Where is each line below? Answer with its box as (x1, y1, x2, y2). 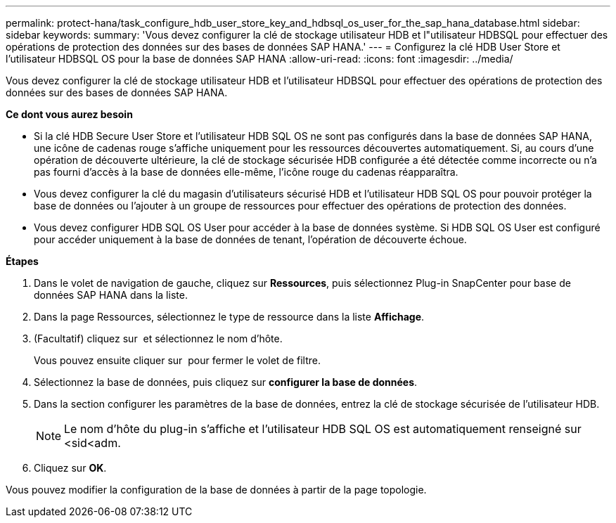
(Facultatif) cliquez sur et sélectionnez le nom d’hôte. (34, 332, 283, 344)
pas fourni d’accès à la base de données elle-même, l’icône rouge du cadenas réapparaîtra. (34, 166, 458, 178)
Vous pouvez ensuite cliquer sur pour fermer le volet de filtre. (34, 354, 321, 366)
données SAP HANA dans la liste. (34, 289, 188, 301)
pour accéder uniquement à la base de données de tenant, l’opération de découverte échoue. (34, 233, 467, 245)
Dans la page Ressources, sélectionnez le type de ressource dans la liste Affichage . (34, 311, 425, 323)
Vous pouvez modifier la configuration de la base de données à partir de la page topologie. (6, 484, 427, 496)
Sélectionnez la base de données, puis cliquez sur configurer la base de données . (34, 376, 418, 388)
